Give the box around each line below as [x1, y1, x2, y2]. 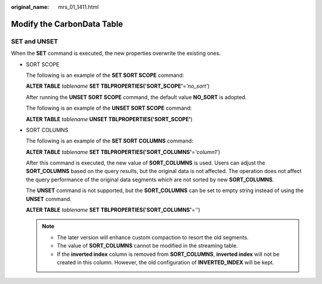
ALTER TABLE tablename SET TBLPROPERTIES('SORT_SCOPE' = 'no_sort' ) [26, 82, 210, 89]
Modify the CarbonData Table [11, 18, 123, 29]
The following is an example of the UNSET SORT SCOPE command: [26, 104, 192, 112]
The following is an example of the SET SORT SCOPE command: [26, 72, 184, 79]
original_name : [11, 4, 49, 10]
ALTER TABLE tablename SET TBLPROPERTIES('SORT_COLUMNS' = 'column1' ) [26, 148, 221, 155]
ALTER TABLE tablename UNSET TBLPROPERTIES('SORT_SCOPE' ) [26, 115, 193, 122]
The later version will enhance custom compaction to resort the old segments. [57, 233, 249, 241]
